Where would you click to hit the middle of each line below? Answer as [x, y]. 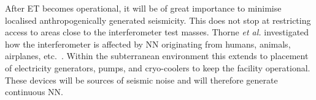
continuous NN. [34, 92]
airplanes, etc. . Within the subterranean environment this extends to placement [157, 56]
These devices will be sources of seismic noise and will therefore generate [141, 80]
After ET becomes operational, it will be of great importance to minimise [143, 8]
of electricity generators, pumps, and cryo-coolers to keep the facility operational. [158, 67]
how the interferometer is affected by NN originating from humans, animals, [148, 44]
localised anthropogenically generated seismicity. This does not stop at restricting [158, 20]
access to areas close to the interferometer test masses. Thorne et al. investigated [157, 32]
